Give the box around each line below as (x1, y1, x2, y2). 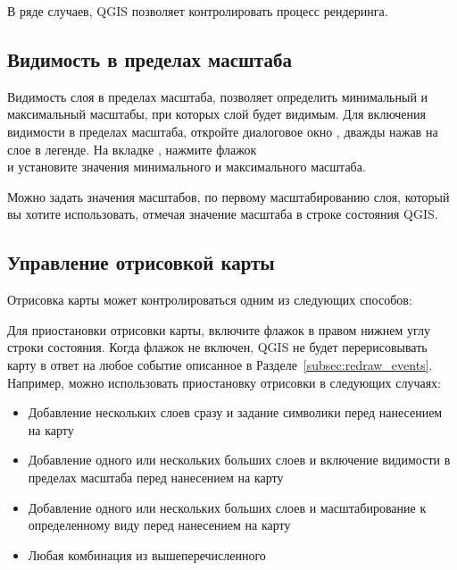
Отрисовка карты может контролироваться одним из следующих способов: (7, 290, 412, 309)
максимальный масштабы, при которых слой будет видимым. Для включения (7, 105, 426, 123)
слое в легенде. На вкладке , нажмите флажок (7, 139, 257, 158)
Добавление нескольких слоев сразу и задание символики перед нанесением (28, 403, 443, 422)
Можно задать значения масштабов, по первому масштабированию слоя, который (7, 187, 450, 205)
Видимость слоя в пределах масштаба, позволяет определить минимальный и (7, 87, 428, 105)
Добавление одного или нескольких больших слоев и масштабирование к (28, 498, 427, 516)
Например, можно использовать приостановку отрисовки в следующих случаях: (7, 373, 441, 391)
